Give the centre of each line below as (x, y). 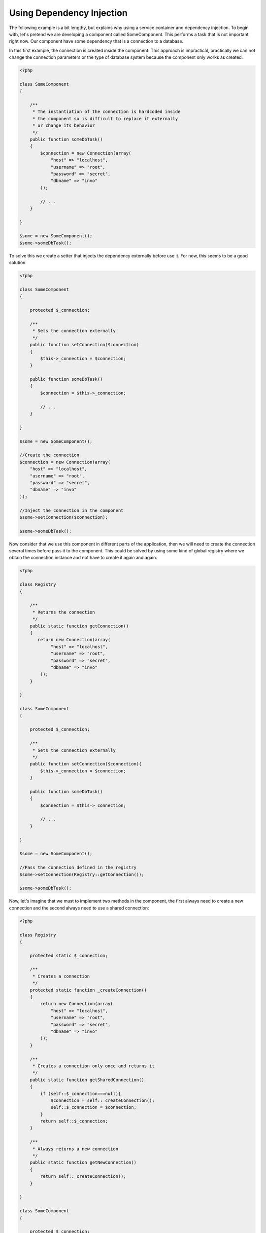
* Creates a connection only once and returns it (93, 1066)
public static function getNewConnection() (83, 1162)
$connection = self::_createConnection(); (102, 1100)
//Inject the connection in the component (71, 510)
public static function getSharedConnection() (87, 1080)
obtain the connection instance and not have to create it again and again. (83, 558)
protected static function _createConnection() (88, 990)
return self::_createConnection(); (83, 1177)
